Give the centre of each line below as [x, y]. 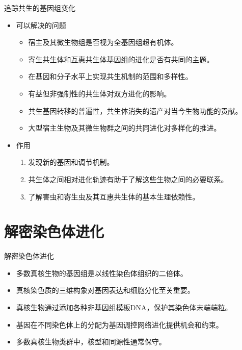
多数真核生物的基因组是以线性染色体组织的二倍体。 [102, 273]
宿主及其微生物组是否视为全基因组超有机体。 [103, 42]
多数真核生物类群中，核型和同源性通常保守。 [91, 342]
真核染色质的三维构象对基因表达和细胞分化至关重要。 [105, 290]
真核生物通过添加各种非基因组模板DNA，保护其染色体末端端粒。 [124, 307]
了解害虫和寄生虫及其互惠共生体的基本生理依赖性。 [114, 196]
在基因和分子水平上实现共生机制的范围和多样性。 [110, 76]
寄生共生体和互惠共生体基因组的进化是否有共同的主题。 [121, 59]
